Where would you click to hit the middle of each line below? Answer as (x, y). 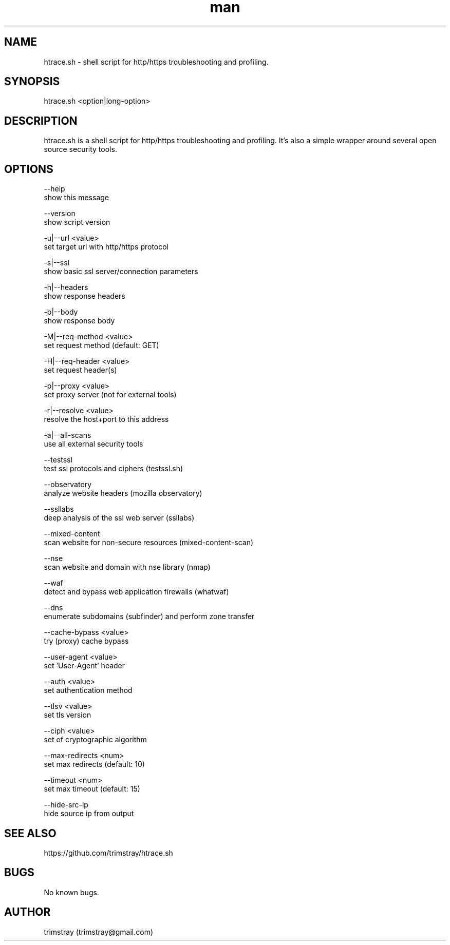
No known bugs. (71, 892)
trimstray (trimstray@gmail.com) (99, 932)
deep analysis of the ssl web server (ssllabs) (119, 518)
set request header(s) (80, 370)
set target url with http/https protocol (106, 247)
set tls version (68, 715)
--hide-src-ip (66, 805)
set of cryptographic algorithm (95, 740)
